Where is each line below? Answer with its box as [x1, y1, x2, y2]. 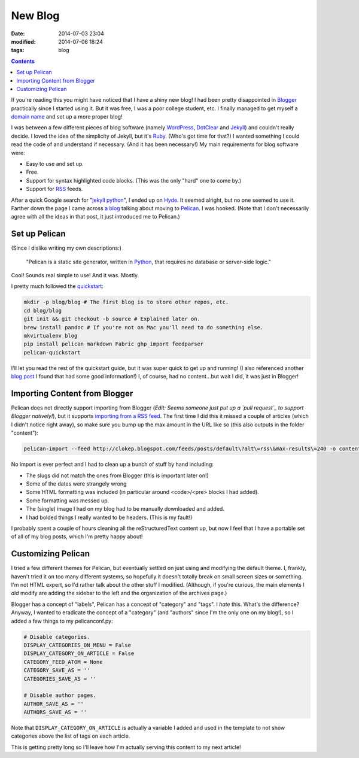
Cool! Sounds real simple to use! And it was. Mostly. [11, 272, 139, 279]
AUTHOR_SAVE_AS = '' [23, 701, 84, 707]
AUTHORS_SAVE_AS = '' [23, 709, 87, 715]
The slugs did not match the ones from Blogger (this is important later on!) [26, 472, 209, 479]
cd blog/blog [23, 307, 62, 314]
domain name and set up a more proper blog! [11, 113, 123, 120]
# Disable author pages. [23, 692, 97, 699]
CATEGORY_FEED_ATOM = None [23, 659, 103, 665]
